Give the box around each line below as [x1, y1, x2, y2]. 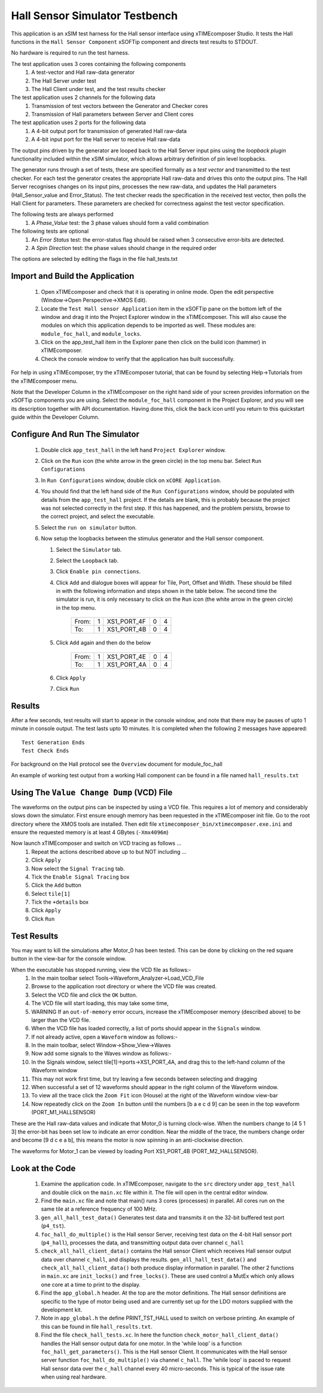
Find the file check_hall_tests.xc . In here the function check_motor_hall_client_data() [41, 1331, 279, 1338]
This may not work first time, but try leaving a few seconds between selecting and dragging [31, 1075, 257, 1082]
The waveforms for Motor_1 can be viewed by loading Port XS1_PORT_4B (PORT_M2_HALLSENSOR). [11, 1147, 258, 1154]
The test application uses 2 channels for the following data [11, 94, 156, 101]
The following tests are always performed [11, 210, 114, 218]
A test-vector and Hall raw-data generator [31, 69, 135, 76]
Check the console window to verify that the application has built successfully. [41, 355, 235, 362]
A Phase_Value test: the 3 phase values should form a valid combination [31, 219, 209, 226]
